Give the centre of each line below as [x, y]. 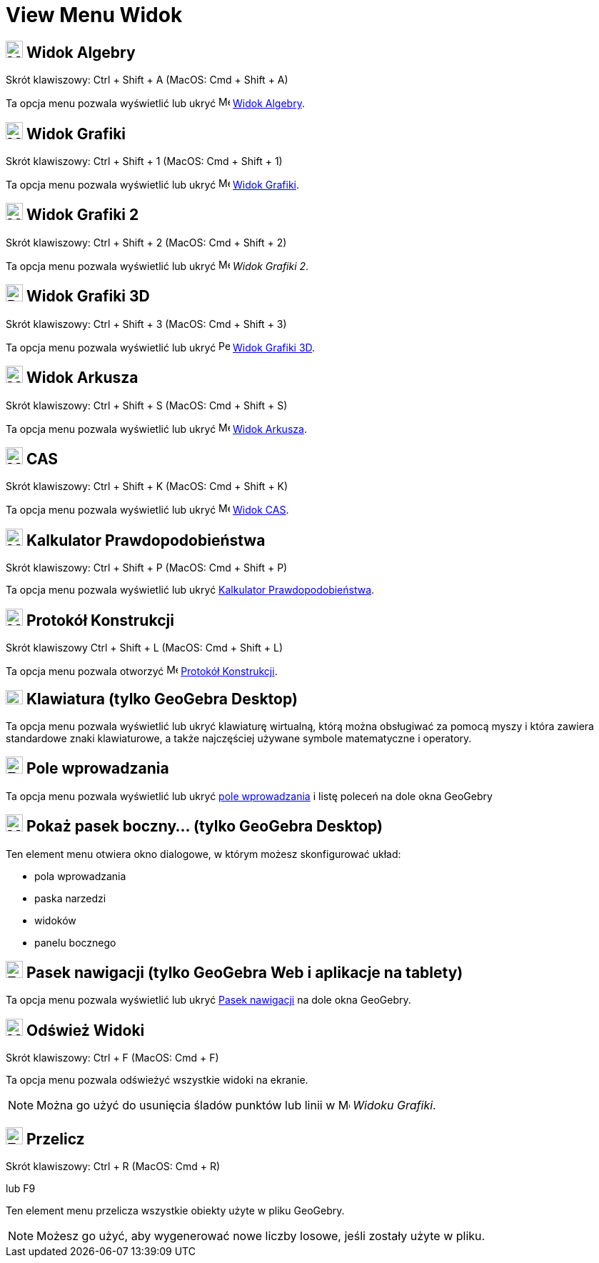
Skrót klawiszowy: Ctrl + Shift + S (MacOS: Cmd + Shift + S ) [147, 405]
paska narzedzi [70, 898]
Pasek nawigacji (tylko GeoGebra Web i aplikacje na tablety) [245, 973]
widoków [55, 920]
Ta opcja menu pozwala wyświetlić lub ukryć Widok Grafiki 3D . [161, 347]
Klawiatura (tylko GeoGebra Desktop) [162, 699]
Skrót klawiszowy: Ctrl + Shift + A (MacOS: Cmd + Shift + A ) [147, 80]
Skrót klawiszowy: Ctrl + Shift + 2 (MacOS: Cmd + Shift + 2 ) [146, 242]
